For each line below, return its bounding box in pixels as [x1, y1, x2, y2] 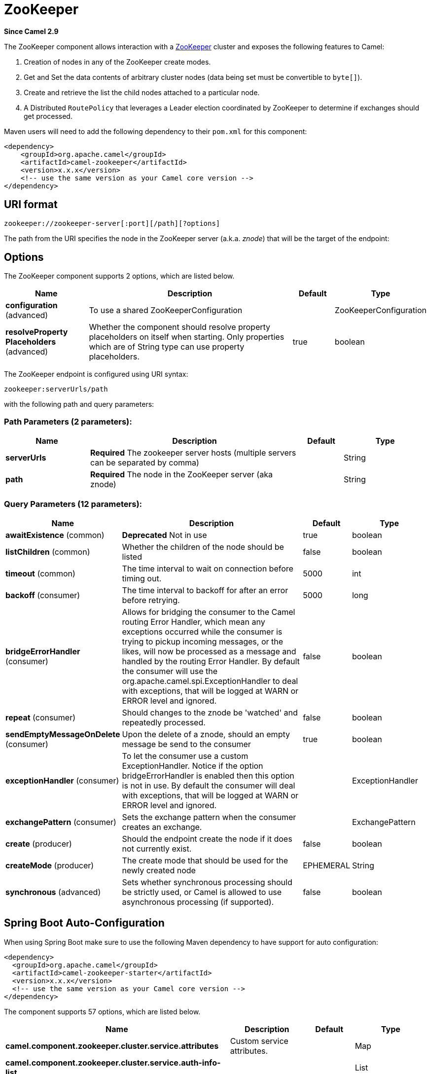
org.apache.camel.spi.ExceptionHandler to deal [122, 676, 298, 686]
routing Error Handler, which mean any [122, 616, 265, 627]
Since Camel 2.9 [4, 27, 59, 36]
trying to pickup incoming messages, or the [122, 636, 284, 646]
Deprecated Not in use [122, 530, 207, 540]
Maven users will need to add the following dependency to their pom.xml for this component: [4, 127, 307, 136]
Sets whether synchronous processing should [122, 877, 292, 887]
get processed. [24, 111, 72, 120]
